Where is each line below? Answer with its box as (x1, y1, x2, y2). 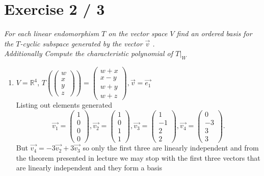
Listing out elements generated (16, 99, 112, 110)
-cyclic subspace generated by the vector (20, 38, 143, 48)
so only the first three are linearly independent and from (83, 142, 259, 153)
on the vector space (108, 28, 168, 39)
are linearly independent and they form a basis (16, 162, 162, 173)
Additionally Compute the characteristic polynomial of (4, 48, 173, 59)
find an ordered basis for (176, 28, 252, 39)
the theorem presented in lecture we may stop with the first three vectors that (16, 152, 260, 163)
